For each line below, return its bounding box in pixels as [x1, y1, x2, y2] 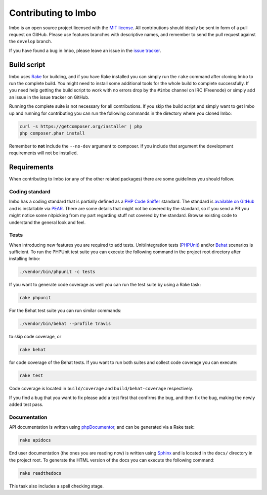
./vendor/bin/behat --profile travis [19, 321, 111, 326]
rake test [19, 373, 44, 378]
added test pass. [9, 402, 44, 407]
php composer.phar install [19, 130, 85, 136]
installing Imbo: [9, 256, 41, 262]
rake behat [19, 347, 46, 353]
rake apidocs [19, 438, 51, 443]
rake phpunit [19, 295, 51, 301]
